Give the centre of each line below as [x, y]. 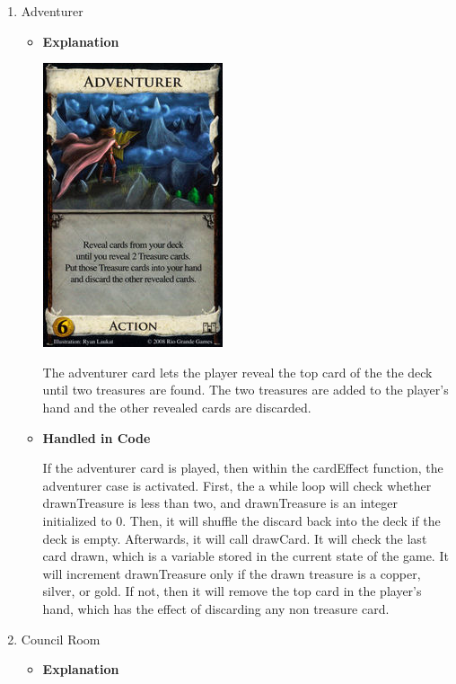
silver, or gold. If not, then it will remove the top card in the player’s [232, 591]
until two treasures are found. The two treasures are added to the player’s [246, 390]
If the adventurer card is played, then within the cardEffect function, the [243, 468]
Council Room [61, 639]
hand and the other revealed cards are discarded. [177, 407]
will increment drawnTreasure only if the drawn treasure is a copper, [232, 573]
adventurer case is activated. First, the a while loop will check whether [237, 485]
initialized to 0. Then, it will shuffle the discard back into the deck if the [241, 520]
